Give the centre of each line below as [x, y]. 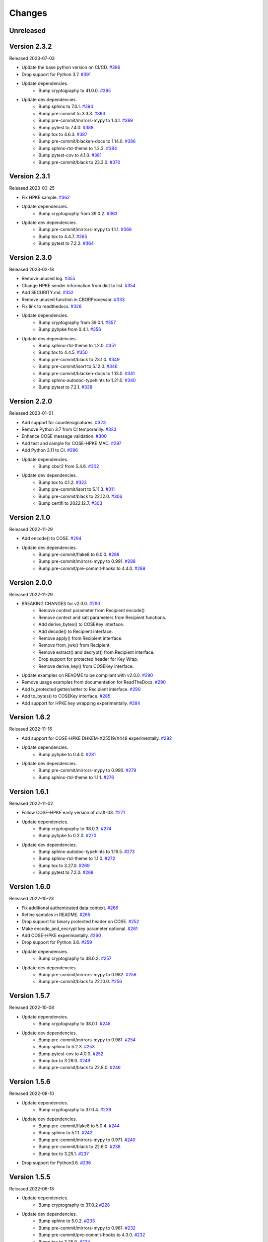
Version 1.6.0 [30, 887]
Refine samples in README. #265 [56, 915]
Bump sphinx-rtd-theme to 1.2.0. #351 [77, 346]
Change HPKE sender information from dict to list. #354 [79, 285]
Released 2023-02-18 [32, 270]
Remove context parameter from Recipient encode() [92, 611]
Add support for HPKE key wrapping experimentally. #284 [81, 703]
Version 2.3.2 [31, 46]
